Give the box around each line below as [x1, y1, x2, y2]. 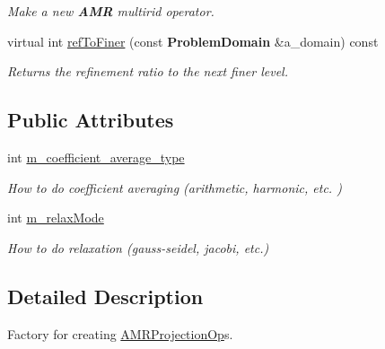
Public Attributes [7, 106, 174, 134]
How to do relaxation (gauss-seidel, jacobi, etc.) [7, 238, 269, 257]
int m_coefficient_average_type [7, 147, 185, 166]
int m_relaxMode [7, 208, 104, 227]
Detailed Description [7, 282, 204, 310]
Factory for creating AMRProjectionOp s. [7, 324, 233, 343]
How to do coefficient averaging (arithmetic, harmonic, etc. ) [7, 178, 342, 196]
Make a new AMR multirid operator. [7, 2, 214, 20]
